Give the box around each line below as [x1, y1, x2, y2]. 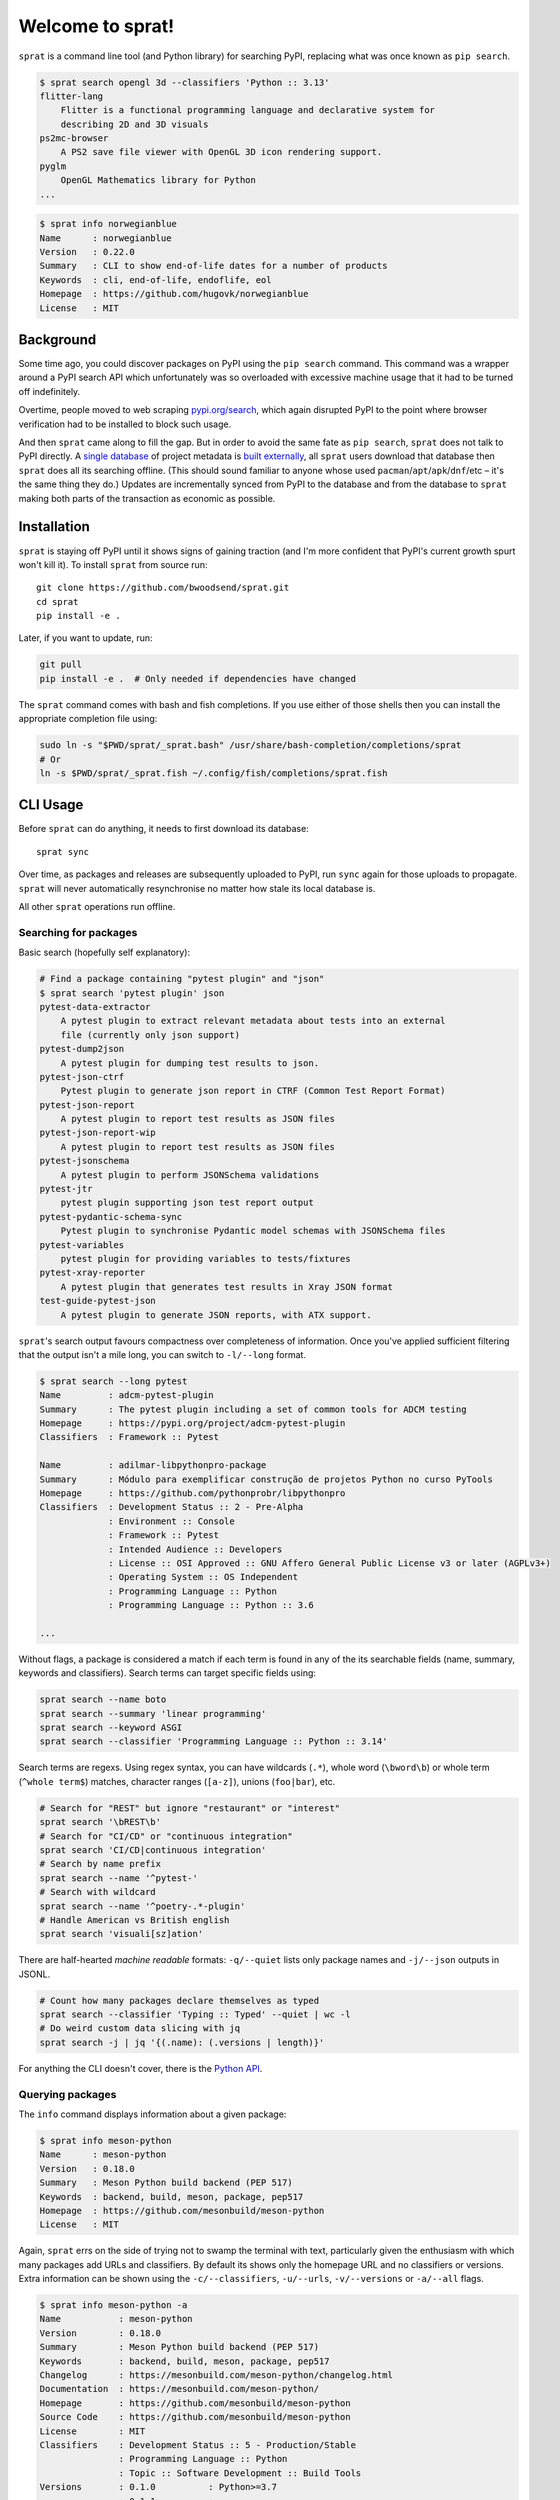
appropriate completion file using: [18, 713, 158, 725]
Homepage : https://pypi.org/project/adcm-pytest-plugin [39, 1418, 346, 1429]
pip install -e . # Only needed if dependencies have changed [39, 673, 357, 684]
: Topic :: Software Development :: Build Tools [118, 2467, 362, 2479]
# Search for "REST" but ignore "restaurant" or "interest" [39, 1802, 341, 1814]
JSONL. [18, 1968, 51, 1980]
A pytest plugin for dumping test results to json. [60, 1057, 320, 1069]
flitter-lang [39, 90, 104, 102]
